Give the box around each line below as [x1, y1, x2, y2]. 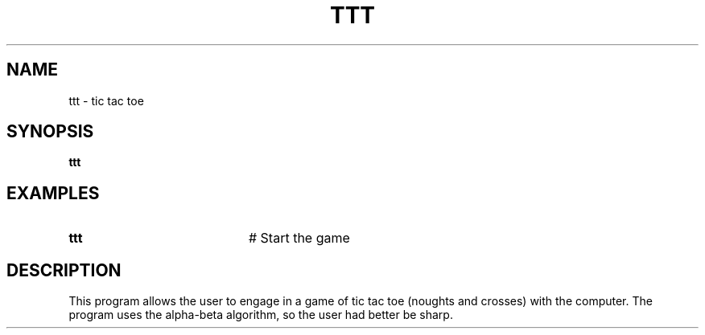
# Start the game [248, 230, 350, 247]
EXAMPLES [6, 182, 100, 203]
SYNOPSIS [6, 121, 94, 142]
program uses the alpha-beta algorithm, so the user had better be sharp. [68, 308, 453, 322]
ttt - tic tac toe [68, 93, 144, 108]
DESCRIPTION [6, 259, 122, 280]
